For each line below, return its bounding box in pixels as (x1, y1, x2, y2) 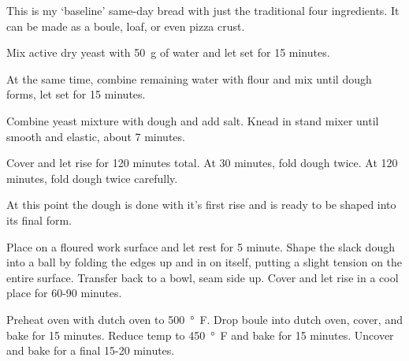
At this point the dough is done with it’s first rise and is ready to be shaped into (6, 196, 396, 213)
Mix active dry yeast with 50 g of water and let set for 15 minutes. (6, 44, 330, 61)
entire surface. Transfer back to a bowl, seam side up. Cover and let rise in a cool (6, 269, 399, 285)
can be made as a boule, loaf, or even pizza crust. (6, 17, 245, 34)
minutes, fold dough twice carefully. (6, 169, 178, 186)
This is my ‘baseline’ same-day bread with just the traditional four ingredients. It (6, 2, 400, 18)
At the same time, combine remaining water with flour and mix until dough (6, 70, 372, 87)
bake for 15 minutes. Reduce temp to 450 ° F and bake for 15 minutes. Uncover (6, 326, 394, 343)
